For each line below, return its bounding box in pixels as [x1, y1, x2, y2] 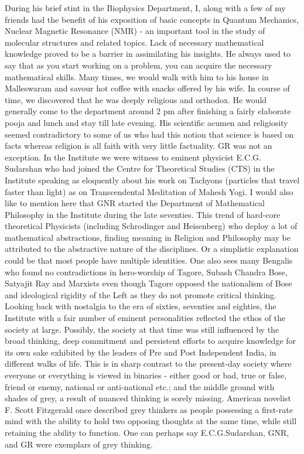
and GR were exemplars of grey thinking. [5, 438, 153, 450]
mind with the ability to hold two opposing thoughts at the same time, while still [5, 415, 297, 427]
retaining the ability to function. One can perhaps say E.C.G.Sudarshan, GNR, [5, 426, 289, 438]
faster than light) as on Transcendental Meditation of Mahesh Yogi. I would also [5, 185, 293, 197]
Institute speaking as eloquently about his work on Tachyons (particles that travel [5, 173, 300, 186]
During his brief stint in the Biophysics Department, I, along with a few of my [5, 2, 286, 13]
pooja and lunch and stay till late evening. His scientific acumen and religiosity [5, 116, 288, 128]
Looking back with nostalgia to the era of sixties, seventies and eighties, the [5, 300, 276, 312]
